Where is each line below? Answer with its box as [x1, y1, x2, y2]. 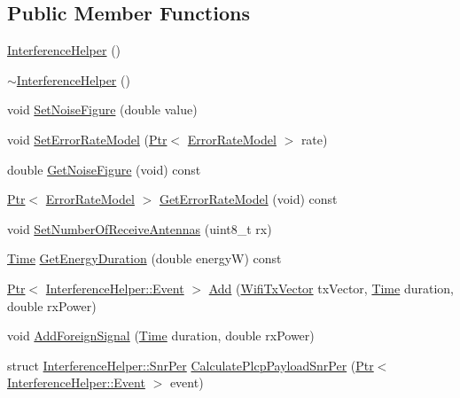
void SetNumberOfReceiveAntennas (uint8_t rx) [7, 219, 272, 238]
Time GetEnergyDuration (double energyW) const [7, 249, 282, 268]
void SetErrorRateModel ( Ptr [7, 129, 168, 148]
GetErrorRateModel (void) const [159, 190, 338, 208]
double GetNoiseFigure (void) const [7, 160, 201, 178]
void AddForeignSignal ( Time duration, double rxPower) [7, 326, 315, 345]
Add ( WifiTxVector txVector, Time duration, [208, 278, 454, 297]
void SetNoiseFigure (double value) [7, 100, 198, 119]
